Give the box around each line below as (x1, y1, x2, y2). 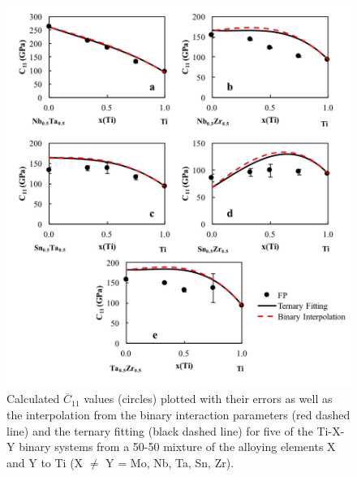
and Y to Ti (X (6, 453, 84, 470)
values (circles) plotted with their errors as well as (84, 390, 333, 407)
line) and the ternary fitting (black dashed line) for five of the (6, 422, 313, 439)
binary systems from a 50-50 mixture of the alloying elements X (19, 438, 336, 455)
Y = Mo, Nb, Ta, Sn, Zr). (105, 453, 234, 470)
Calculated (6, 390, 60, 407)
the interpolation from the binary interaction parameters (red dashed (6, 406, 351, 423)
